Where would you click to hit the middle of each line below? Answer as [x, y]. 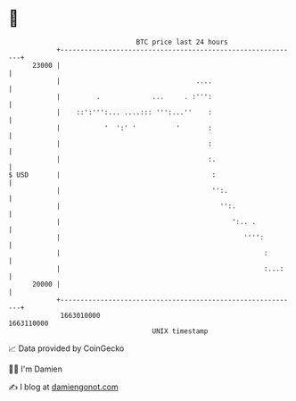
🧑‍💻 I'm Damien [36, 369]
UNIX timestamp [180, 331]
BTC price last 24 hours [182, 42]
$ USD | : [112, 175]
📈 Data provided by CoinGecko [66, 348]
